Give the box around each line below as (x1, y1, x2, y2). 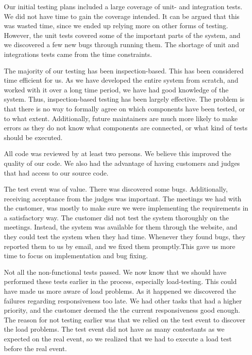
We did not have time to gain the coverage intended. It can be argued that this (4, 11, 240, 21)
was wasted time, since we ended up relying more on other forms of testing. (4, 20, 228, 31)
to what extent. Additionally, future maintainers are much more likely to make (4, 113, 238, 123)
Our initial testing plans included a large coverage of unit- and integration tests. (4, 1, 242, 11)
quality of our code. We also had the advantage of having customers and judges (4, 158, 240, 168)
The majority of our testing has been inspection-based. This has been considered (4, 65, 244, 75)
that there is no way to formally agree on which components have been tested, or (4, 103, 245, 113)
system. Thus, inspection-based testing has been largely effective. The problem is (4, 94, 245, 104)
